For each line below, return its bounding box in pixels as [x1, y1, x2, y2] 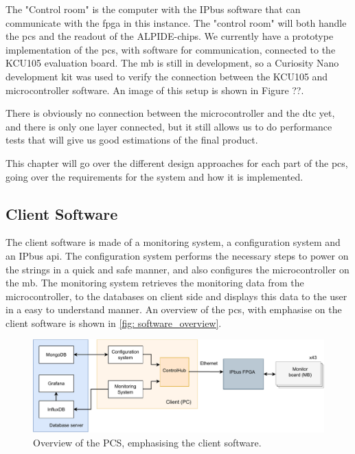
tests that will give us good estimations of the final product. [5, 133, 258, 147]
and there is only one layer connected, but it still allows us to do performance [5, 119, 332, 133]
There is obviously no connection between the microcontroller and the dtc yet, [5, 106, 335, 120]
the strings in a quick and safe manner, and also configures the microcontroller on [5, 262, 350, 276]
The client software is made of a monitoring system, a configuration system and [5, 235, 341, 249]
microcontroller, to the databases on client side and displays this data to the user [5, 288, 347, 303]
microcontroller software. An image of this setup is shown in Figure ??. [5, 82, 304, 97]
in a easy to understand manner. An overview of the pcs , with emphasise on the [5, 302, 342, 317]
